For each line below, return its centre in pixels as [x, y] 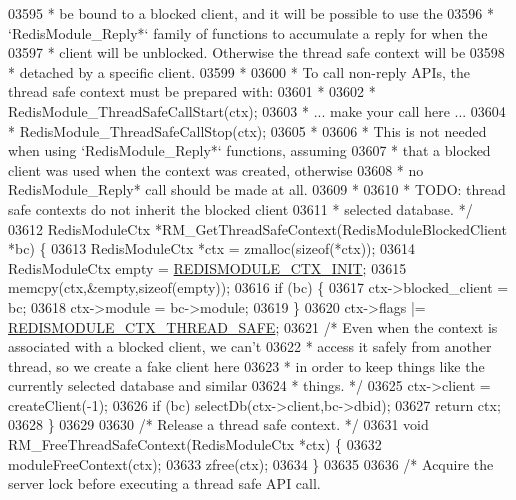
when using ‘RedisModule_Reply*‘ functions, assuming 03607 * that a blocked [249, 150]
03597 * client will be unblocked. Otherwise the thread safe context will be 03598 [256, 52]
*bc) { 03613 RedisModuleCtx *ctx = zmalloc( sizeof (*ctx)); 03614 [212, 248]
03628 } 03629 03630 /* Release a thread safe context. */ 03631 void [218, 424]
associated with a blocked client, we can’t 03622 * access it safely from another [250, 346]
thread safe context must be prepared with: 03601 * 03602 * [192, 91]
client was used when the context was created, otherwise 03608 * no [216, 169]
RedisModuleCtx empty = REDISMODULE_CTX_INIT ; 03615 [207, 267]
